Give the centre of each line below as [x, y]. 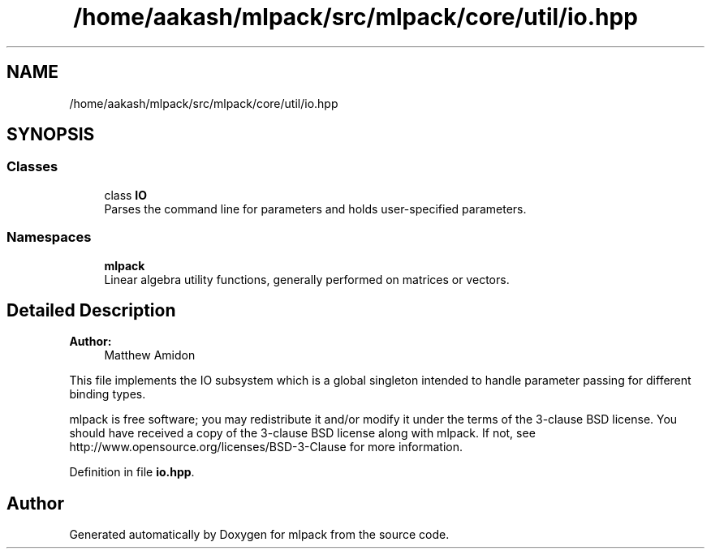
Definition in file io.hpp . [132, 472]
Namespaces [49, 237]
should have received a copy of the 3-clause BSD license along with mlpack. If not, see [302, 433]
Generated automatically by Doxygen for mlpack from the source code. [259, 535]
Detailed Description [91, 310]
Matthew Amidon [150, 355]
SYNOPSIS [51, 135]
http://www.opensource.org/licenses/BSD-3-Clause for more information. [266, 447]
